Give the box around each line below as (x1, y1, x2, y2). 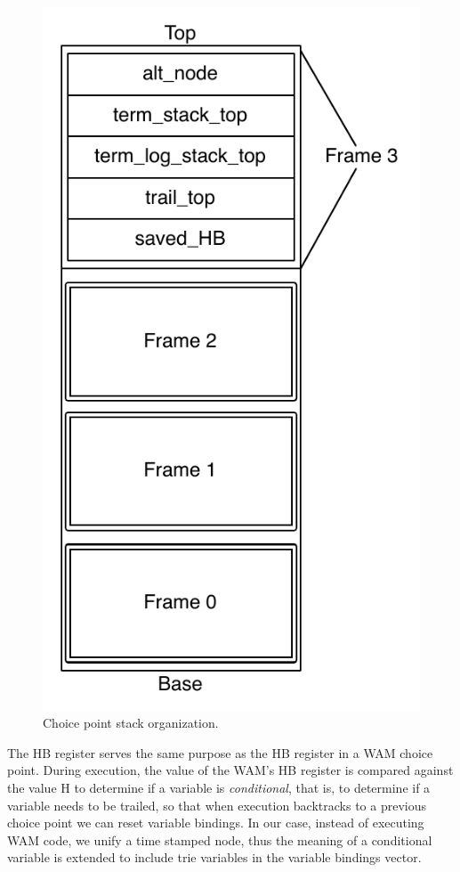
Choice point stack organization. (43, 713, 219, 732)
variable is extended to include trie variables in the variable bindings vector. (7, 848, 422, 867)
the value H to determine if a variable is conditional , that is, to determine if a (7, 778, 431, 797)
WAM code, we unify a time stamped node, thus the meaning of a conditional (7, 830, 432, 849)
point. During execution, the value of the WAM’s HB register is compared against (7, 761, 454, 779)
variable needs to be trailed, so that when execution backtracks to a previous (7, 795, 427, 814)
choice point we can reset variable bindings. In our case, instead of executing (7, 813, 424, 832)
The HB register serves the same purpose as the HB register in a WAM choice (7, 743, 433, 762)
